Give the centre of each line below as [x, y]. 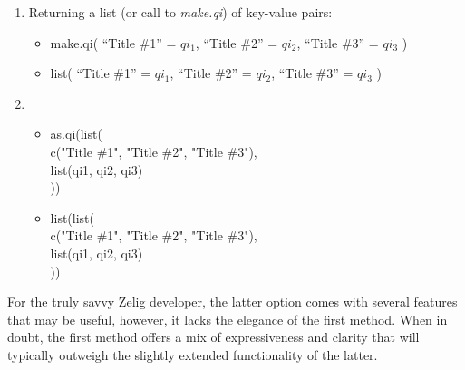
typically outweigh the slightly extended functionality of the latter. [193, 354]
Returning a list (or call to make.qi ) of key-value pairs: [180, 12]
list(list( [72, 217]
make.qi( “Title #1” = [113, 42]
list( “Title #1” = [101, 73]
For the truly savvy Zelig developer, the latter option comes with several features [232, 302]
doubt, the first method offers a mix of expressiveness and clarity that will [213, 337]
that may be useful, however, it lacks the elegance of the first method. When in [228, 319]
